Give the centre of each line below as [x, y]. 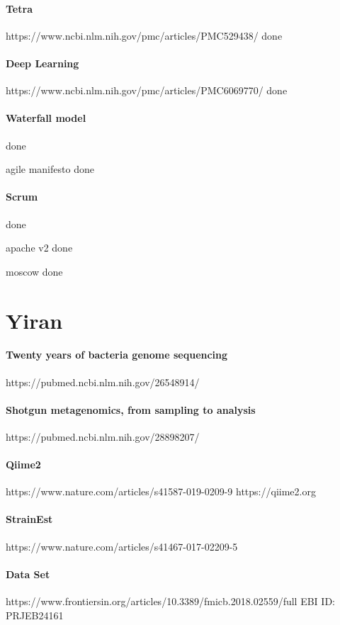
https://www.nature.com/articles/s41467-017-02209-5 [122, 546]
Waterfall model [46, 118]
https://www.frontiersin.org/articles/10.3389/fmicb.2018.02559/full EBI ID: [170, 601]
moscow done [34, 271]
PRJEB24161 [35, 615]
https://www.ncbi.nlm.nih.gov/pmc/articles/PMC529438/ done [144, 35]
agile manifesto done [50, 169]
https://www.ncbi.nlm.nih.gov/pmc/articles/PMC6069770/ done [147, 90]
